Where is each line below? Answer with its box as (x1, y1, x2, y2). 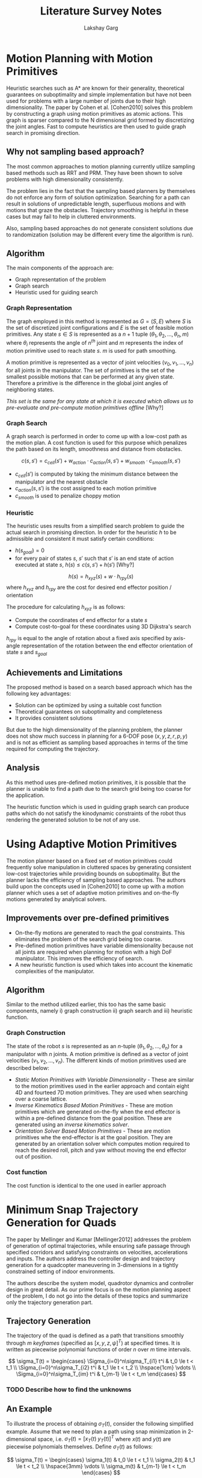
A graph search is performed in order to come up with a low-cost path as (6, 432, 188, 439)
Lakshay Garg (84, 24, 118, 31)
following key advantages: (6, 690, 71, 697)
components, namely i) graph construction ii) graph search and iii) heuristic (6, 1007, 193, 1014)
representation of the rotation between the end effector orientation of (21, 642, 194, 649)
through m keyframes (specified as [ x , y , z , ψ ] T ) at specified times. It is (6, 1338, 180, 1347)
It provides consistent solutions (14, 714, 93, 722)
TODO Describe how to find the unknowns (6, 1385, 132, 1394)
